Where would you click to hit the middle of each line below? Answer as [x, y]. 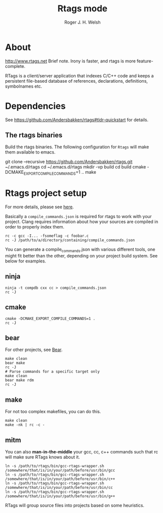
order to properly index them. [35, 227]
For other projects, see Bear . [34, 350]
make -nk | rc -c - [25, 425]
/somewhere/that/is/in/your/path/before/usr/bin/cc [59, 488]
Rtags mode [82, 9]
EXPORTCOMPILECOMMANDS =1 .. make [60, 173]
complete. [15, 66]
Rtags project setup [46, 193]
